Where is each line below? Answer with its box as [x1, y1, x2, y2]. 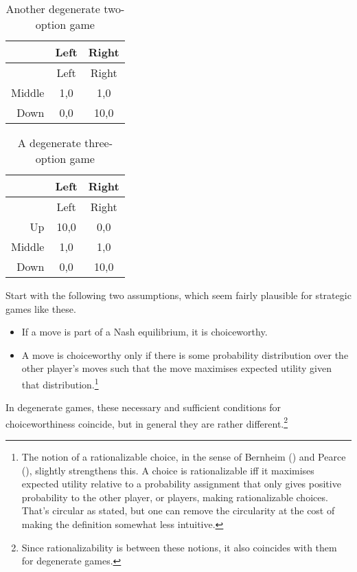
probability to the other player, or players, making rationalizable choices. [21, 489, 328, 504]
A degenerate [17, 135, 81, 151]
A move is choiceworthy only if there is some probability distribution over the [21, 347, 349, 362]
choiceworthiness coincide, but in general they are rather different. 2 [5, 414, 288, 430]
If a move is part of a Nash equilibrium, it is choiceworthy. [21, 324, 268, 339]
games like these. [5, 301, 76, 316]
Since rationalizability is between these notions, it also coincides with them [21, 540, 337, 554]
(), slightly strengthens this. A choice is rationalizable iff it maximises [21, 463, 314, 477]
